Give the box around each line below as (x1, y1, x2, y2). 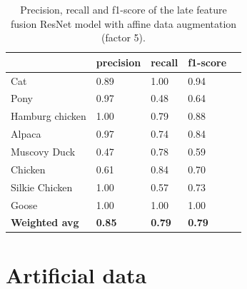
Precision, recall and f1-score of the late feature (20, 2, 227, 16)
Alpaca (11, 126, 41, 141)
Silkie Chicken (11, 179, 73, 194)
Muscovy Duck (11, 144, 76, 158)
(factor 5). (101, 30, 146, 45)
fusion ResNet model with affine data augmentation (10, 16, 237, 31)
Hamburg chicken (11, 108, 86, 123)
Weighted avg (11, 215, 79, 230)
